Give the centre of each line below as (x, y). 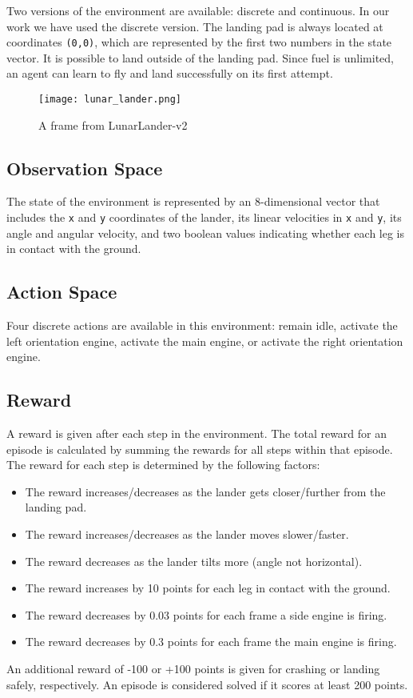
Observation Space (85, 168)
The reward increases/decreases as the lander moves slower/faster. (187, 534)
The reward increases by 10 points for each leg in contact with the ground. (208, 588)
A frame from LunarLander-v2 (113, 124)
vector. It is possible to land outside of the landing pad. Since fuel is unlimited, (201, 57)
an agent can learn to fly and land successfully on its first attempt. (170, 73)
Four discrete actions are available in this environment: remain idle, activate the (202, 325)
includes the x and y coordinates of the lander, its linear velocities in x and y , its (204, 217)
